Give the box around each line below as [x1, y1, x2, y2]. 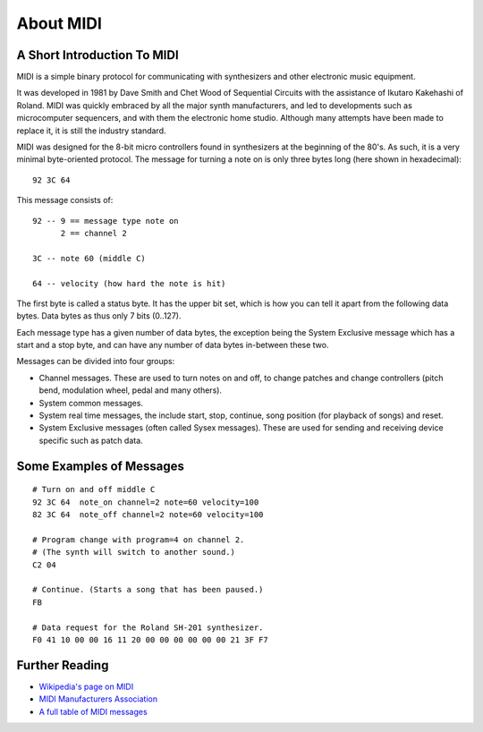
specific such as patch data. [38, 435, 143, 446]
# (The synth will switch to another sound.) [32, 547, 236, 558]
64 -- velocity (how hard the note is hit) [32, 278, 226, 288]
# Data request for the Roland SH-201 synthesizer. [32, 622, 264, 633]
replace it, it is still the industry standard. [16, 125, 166, 136]
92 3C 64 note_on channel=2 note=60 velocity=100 [32, 497, 259, 507]
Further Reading [16, 658, 109, 673]
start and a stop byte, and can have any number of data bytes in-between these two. [16, 340, 329, 351]
